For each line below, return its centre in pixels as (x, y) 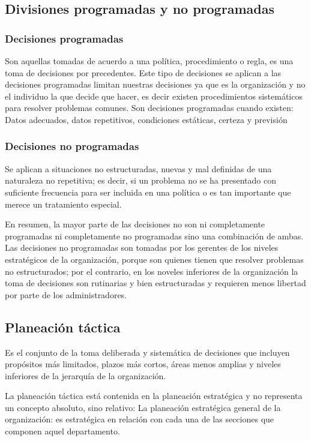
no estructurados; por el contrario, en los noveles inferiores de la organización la (152, 271)
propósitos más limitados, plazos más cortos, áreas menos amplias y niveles (143, 364)
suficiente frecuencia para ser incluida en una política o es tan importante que (148, 192)
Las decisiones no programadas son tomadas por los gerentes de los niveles (142, 247)
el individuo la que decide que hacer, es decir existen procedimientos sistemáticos (154, 96)
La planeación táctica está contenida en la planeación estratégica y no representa (154, 396)
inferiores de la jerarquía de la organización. (86, 375)
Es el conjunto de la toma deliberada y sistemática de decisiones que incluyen (147, 352)
